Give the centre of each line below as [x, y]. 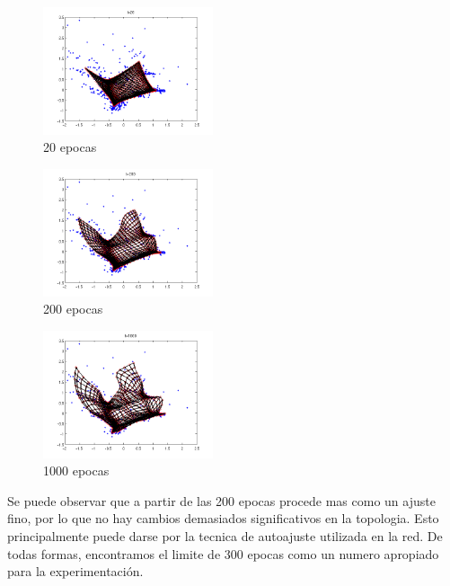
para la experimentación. [75, 571]
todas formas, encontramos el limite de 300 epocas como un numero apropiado [223, 553]
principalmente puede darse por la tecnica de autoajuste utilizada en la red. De [225, 535]
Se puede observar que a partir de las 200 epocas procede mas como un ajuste [221, 500]
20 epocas [70, 147]
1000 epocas [76, 471]
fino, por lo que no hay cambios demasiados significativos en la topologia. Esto [223, 518]
